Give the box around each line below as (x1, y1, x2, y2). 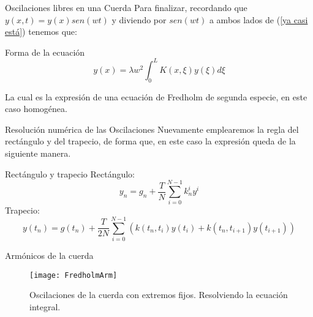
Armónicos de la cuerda (5, 249, 94, 262)
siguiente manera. (5, 147, 71, 160)
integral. (29, 300, 61, 313)
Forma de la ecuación (5, 45, 85, 58)
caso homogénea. (5, 102, 67, 115)
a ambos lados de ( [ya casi (209, 13, 308, 26)
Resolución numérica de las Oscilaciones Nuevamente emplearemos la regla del (5, 122, 299, 135)
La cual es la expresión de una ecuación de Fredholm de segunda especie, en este (5, 90, 307, 103)
